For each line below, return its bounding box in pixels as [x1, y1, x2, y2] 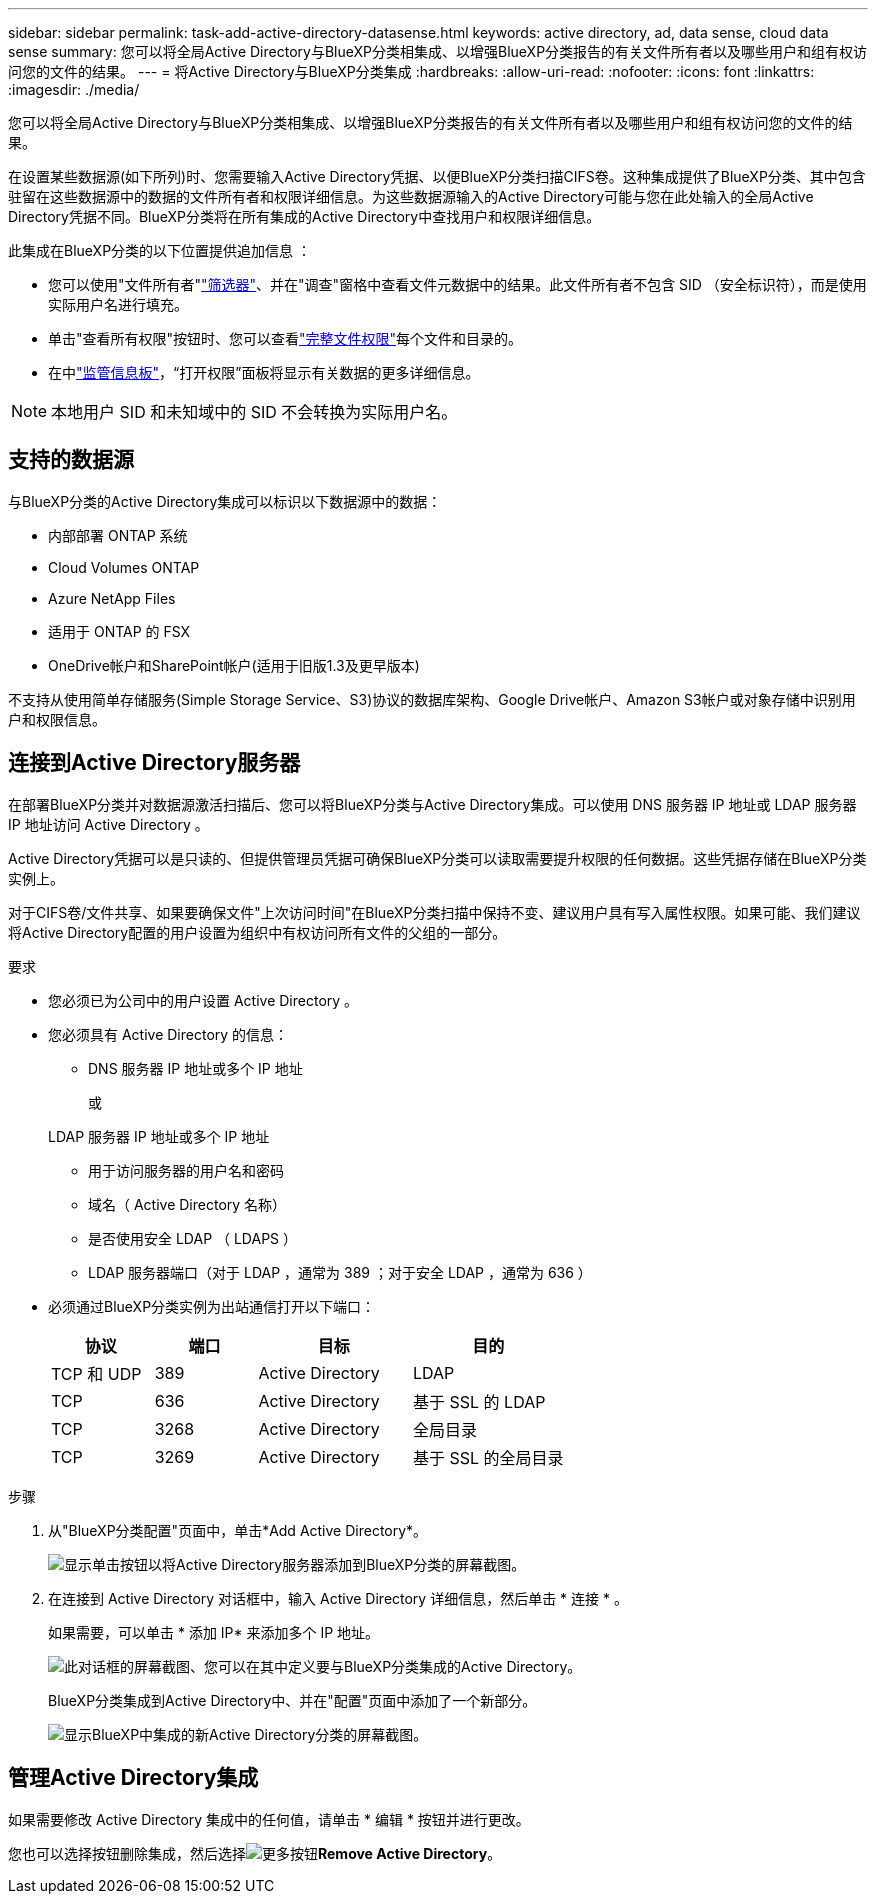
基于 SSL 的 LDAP [413, 1391, 546, 1412]
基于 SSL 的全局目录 [413, 1447, 564, 1468]
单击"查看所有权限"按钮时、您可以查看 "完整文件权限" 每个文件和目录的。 [48, 330, 523, 347]
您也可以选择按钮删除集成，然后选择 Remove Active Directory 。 [8, 1844, 502, 1862]
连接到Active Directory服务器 [8, 750, 301, 776]
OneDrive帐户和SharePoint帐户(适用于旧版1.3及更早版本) [48, 656, 420, 674]
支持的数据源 [8, 447, 134, 473]
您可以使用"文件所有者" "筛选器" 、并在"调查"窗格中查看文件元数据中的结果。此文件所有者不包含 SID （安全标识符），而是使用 [48, 276, 867, 293]
